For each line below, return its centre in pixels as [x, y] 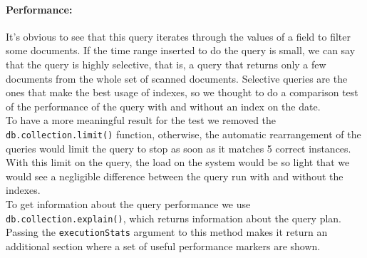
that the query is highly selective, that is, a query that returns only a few [166, 64]
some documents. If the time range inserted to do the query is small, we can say [181, 50]
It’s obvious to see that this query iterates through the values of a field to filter [178, 36]
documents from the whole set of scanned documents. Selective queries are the [177, 78]
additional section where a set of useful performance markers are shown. [163, 246]
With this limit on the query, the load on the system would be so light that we [178, 162]
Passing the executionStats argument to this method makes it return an [167, 232]
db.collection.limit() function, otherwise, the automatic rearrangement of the [183, 134]
